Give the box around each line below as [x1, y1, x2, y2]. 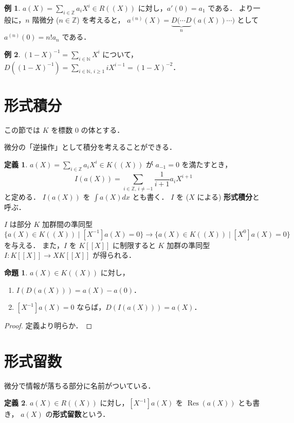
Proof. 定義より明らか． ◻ [4, 320, 93, 331]
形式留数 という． [52, 409, 110, 419]
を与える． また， [4, 239, 64, 250]
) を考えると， [77, 14, 125, 25]
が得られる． [92, 250, 136, 260]
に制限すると [112, 239, 156, 250]
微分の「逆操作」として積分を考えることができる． [4, 142, 176, 152]
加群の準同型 [167, 239, 210, 250]
